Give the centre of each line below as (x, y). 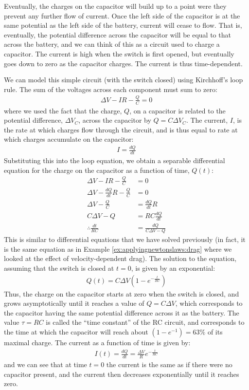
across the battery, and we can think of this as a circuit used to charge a (112, 44)
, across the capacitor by (115, 120)
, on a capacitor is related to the (178, 110)
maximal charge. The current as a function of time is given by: (97, 342)
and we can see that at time (45, 364)
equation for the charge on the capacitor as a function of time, (97, 170)
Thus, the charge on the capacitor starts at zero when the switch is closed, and (122, 293)
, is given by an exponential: (173, 268)
